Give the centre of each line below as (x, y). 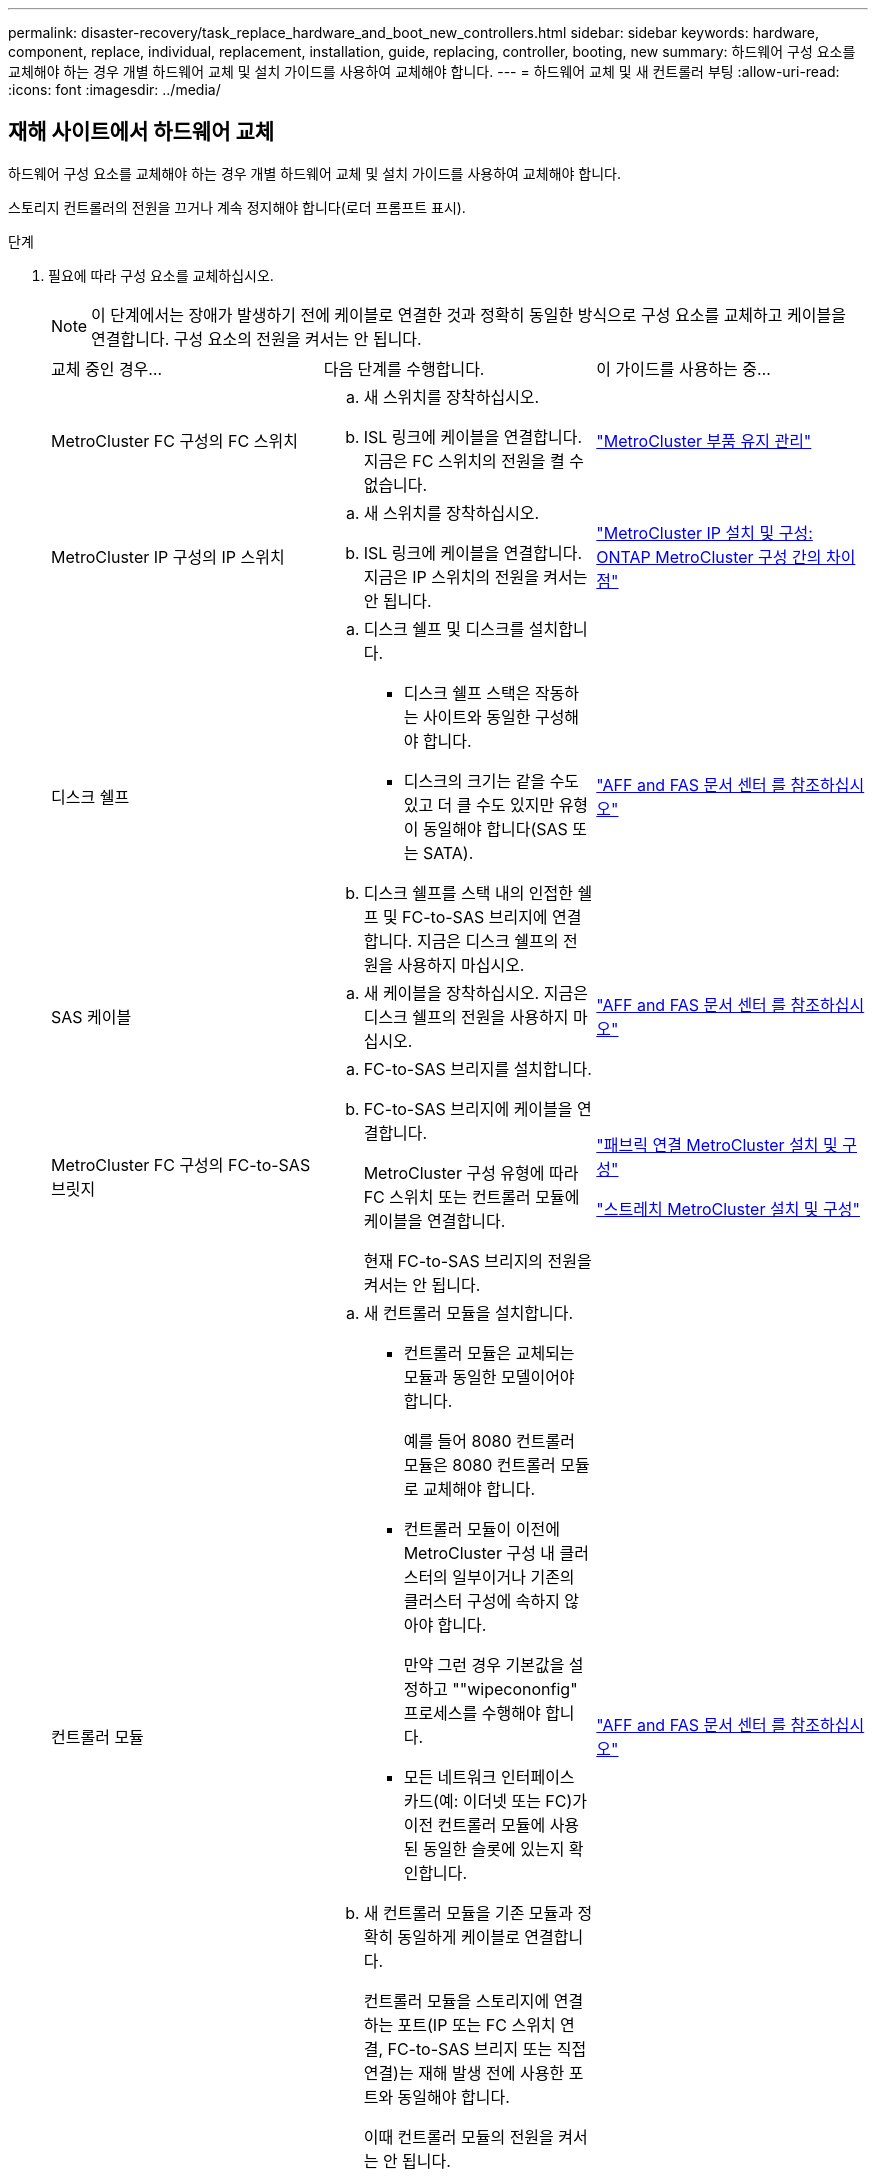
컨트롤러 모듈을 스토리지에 (456, 2000)
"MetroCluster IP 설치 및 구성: (704, 532)
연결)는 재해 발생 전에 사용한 (464, 2072)
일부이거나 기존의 (513, 1576)
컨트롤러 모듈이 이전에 (481, 1528)
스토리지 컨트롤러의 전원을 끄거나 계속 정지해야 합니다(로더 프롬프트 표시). (237, 207)
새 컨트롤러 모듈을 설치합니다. (468, 1312)
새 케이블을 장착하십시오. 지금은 (475, 992)
